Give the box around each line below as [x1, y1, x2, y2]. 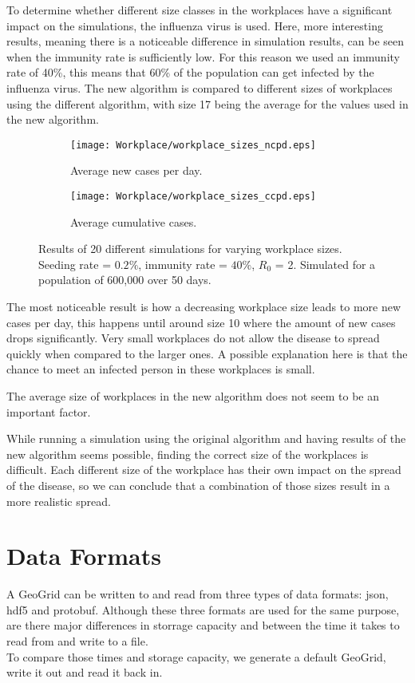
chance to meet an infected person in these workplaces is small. [6, 361, 315, 377]
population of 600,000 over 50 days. [38, 271, 211, 288]
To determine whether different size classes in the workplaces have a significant [6, 2, 393, 18]
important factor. [6, 403, 91, 420]
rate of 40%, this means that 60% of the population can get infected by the [6, 64, 374, 81]
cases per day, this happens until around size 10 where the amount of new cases [6, 314, 396, 330]
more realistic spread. [6, 492, 111, 509]
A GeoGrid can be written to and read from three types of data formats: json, [6, 586, 389, 602]
